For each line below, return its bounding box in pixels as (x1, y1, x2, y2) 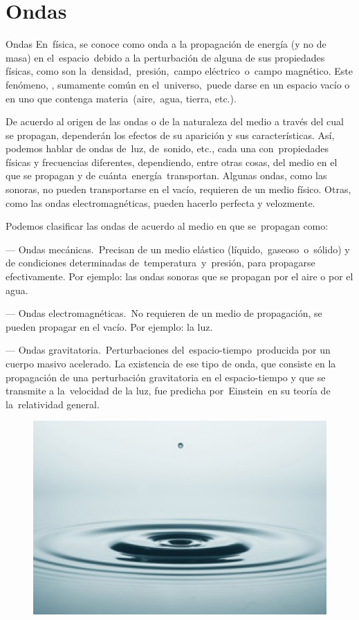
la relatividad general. (6, 396, 100, 411)
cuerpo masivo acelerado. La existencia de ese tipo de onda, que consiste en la (6, 356, 336, 370)
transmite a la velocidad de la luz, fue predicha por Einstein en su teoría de (6, 383, 331, 398)
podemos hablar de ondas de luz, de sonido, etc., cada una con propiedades (6, 141, 329, 156)
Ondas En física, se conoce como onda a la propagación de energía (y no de (6, 37, 326, 51)
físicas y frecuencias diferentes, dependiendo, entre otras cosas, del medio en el (6, 154, 338, 169)
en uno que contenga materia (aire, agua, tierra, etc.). (6, 91, 237, 105)
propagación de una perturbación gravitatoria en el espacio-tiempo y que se (6, 370, 326, 384)
